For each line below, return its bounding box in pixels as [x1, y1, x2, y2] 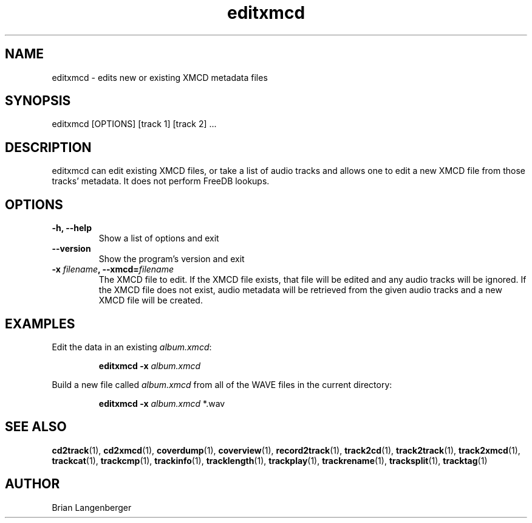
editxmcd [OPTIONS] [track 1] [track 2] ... [52, 119, 217, 130]
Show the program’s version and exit [98, 254, 245, 265]
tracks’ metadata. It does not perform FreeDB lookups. [52, 176, 270, 187]
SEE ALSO [5, 419, 67, 435]
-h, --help [52, 223, 92, 234]
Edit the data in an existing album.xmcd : [52, 341, 212, 352]
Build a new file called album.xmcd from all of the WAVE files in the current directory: [52, 379, 392, 390]
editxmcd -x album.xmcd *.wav [98, 398, 225, 409]
